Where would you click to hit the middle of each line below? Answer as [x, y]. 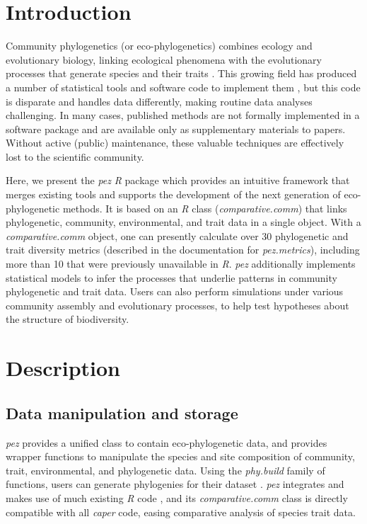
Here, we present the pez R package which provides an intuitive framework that [178, 180]
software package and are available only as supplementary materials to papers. [176, 129]
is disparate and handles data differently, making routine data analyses [159, 101]
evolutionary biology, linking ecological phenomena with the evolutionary [164, 59]
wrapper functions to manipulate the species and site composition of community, [180, 456]
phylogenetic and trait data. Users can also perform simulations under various [175, 291]
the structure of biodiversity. [68, 319]
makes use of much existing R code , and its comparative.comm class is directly [177, 497]
